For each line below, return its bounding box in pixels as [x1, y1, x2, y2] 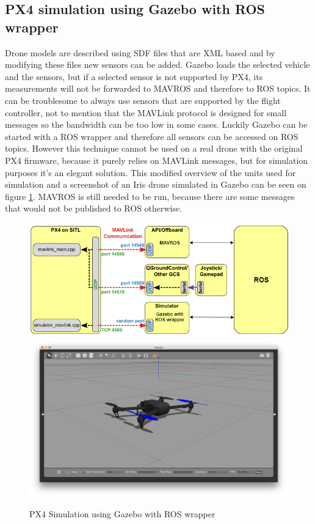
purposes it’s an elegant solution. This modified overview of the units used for [5, 166, 296, 179]
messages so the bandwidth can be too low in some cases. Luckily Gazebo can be [5, 118, 308, 131]
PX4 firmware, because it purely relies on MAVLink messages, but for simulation [5, 153, 308, 166]
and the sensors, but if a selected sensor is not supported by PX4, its [5, 70, 263, 83]
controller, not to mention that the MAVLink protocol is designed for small [5, 106, 287, 119]
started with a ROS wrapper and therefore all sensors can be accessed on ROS [5, 130, 299, 142]
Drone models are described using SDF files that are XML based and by [5, 46, 275, 59]
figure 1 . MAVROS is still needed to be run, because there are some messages [5, 190, 295, 202]
